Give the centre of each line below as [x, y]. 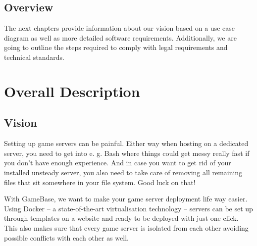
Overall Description [72, 91]
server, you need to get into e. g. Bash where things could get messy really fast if [127, 153]
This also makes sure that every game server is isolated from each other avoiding [126, 227]
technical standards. [34, 57]
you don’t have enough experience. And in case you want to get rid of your [118, 163]
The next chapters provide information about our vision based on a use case [120, 28]
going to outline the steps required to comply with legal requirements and [116, 47]
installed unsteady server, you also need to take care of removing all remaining [123, 172]
